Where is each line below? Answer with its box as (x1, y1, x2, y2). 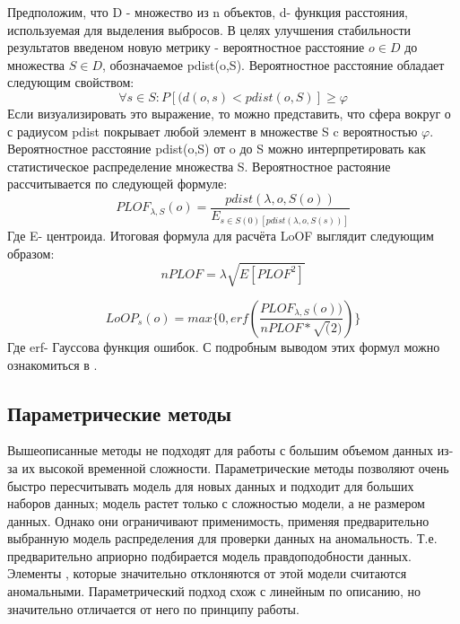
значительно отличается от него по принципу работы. (7, 599, 299, 618)
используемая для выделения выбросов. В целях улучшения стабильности (7, 20, 412, 39)
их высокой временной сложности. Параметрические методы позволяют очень (22, 458, 449, 477)
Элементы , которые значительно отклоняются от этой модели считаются (7, 564, 407, 583)
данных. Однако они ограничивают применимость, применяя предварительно (7, 511, 430, 530)
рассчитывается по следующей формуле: (7, 174, 228, 193)
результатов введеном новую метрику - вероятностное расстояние (7, 38, 365, 57)
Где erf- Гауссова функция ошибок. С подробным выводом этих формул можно (7, 337, 440, 356)
